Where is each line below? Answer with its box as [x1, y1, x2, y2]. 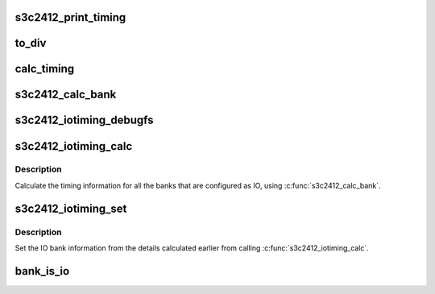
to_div [14, 36, 47, 50]
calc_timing [14, 62, 75, 76]
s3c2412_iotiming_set [14, 201, 127, 215]
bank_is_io [14, 264, 70, 278]
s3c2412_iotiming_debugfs [14, 114, 154, 127]
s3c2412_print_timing [14, 10, 126, 24]
